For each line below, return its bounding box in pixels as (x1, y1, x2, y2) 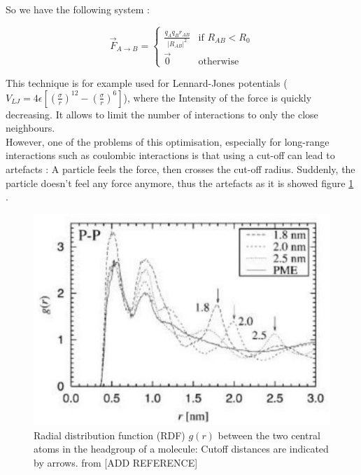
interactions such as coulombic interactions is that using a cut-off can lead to (6, 148, 335, 163)
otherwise (198, 56, 239, 67)
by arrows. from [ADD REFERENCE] (34, 455, 198, 469)
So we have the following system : (6, 2, 150, 16)
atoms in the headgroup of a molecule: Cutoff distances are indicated (34, 441, 329, 456)
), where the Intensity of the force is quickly (123, 90, 312, 104)
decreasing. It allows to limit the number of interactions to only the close (6, 106, 318, 121)
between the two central (218, 427, 320, 442)
